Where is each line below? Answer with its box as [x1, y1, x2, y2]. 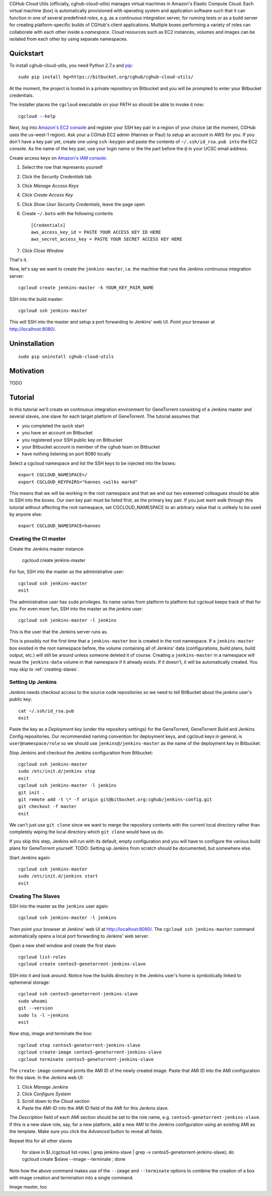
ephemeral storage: [9, 979, 50, 985]
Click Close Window [22, 247, 64, 254]
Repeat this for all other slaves [9, 1138, 73, 1144]
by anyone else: [9, 512, 42, 518]
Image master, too [9, 1184, 47, 1190]
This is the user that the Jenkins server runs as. [9, 628, 108, 635]
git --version [18, 1005, 53, 1011]
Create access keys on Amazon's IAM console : [9, 155, 107, 161]
